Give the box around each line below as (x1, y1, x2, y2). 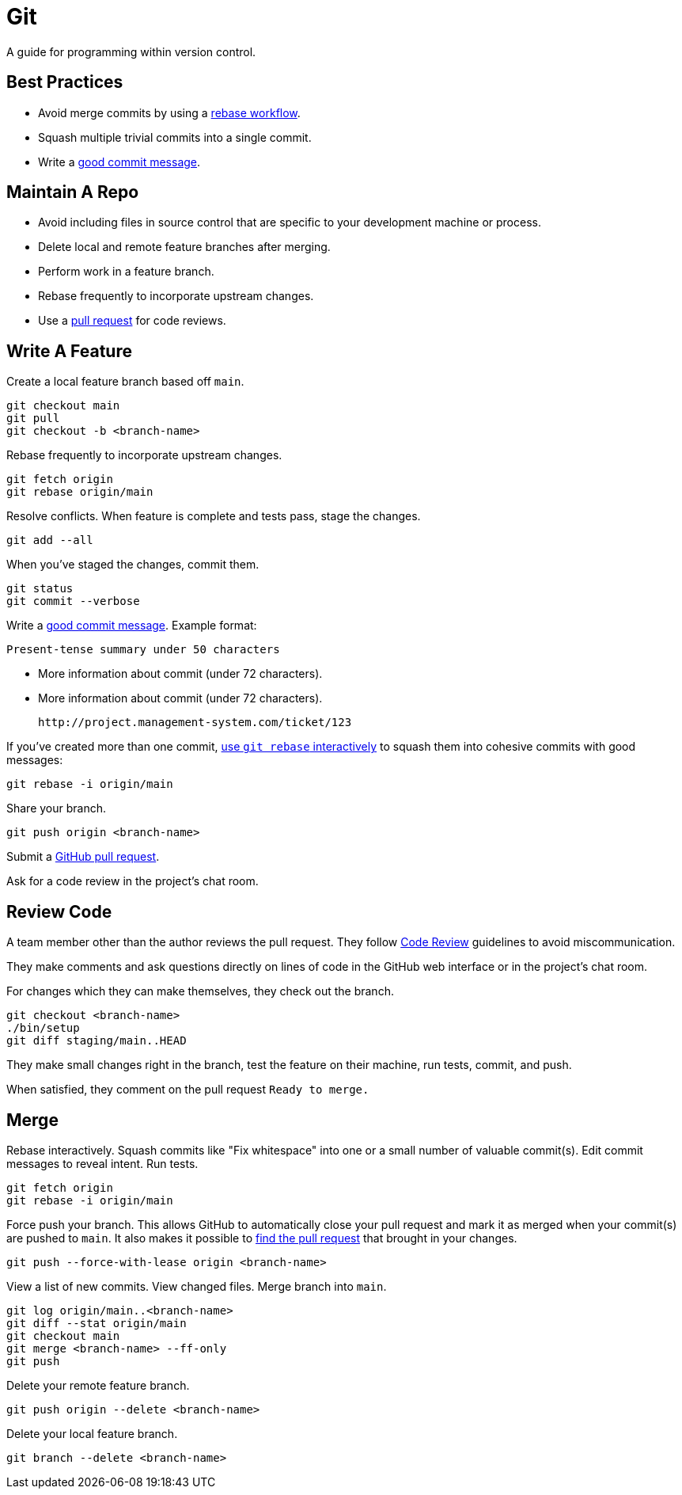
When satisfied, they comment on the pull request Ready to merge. (6, 1082, 369, 1097)
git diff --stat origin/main (6, 1316, 187, 1330)
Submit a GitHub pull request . (6, 850, 160, 864)
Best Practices (6, 72, 123, 93)
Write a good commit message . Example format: (6, 618, 257, 633)
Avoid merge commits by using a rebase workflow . (38, 105, 301, 120)
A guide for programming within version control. (6, 44, 256, 59)
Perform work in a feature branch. (38, 264, 214, 279)
